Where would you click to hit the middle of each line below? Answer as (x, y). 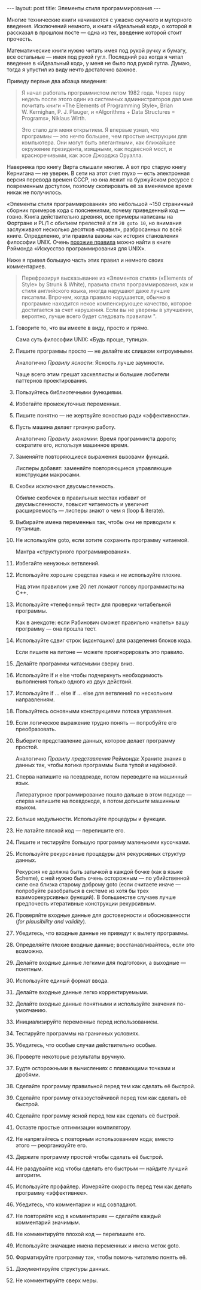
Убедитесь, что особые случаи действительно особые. (86, 1045)
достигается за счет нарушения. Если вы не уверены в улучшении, (107, 310)
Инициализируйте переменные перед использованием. (87, 1022)
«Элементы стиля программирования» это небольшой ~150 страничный (100, 204)
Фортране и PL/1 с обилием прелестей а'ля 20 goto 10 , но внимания (94, 223)
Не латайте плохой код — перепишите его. (70, 830)
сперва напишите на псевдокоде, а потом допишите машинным (98, 801)
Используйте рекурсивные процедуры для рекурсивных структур (100, 854)
